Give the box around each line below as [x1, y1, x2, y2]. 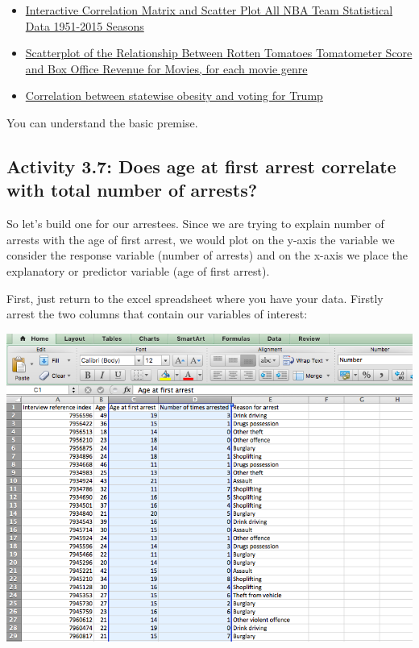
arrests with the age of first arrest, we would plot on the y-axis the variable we [6, 231, 395, 247]
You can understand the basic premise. [6, 114, 198, 131]
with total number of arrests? [6, 177, 258, 202]
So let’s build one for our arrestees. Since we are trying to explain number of [6, 215, 384, 232]
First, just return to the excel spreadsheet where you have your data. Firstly [6, 289, 384, 306]
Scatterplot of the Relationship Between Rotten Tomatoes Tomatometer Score [25, 44, 413, 61]
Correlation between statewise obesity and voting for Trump [25, 87, 323, 104]
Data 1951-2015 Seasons [25, 17, 144, 34]
